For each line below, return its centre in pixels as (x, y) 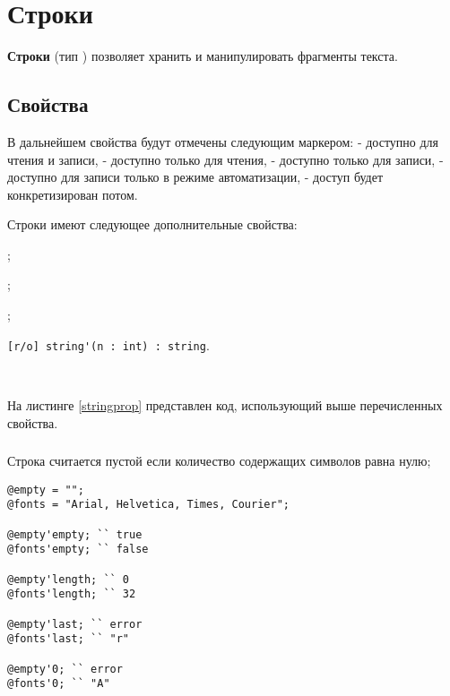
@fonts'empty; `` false (78, 550)
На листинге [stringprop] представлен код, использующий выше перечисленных (225, 404)
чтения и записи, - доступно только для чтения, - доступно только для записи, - (225, 159)
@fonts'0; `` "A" (59, 684)
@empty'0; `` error (65, 669)
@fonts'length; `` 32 (72, 594)
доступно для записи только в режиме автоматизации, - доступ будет (195, 177)
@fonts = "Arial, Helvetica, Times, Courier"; (148, 505)
